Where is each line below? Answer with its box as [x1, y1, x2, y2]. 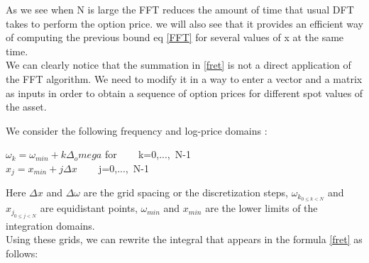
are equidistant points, [40, 201, 138, 216]
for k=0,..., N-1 [104, 147, 191, 162]
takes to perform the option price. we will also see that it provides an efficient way [6, 16, 364, 30]
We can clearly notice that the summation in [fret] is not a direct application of [6, 57, 351, 72]
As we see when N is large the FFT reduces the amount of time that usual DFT [6, 2, 354, 16]
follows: [6, 245, 38, 260]
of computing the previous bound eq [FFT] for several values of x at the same [6, 30, 344, 45]
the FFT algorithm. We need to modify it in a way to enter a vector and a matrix [6, 71, 363, 86]
